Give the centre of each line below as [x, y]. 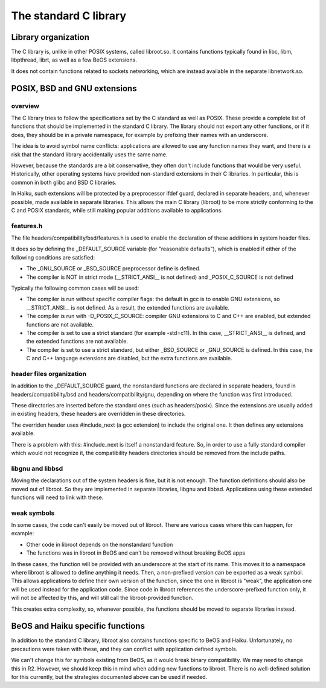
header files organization [49, 374]
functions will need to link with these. [57, 497]
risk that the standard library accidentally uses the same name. [89, 154]
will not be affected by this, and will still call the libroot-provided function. [102, 598]
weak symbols [33, 513]
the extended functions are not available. [77, 342]
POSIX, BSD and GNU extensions [74, 88]
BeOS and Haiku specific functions [78, 626]
